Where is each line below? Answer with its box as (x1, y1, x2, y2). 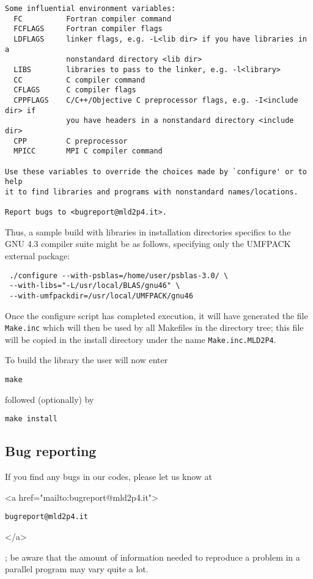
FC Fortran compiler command (13, 14, 172, 23)
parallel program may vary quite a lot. (5, 562, 149, 575)
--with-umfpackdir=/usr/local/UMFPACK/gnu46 (9, 291, 193, 300)
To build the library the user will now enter (5, 353, 168, 366)
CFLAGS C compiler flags (13, 86, 136, 95)
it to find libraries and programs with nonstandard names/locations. (5, 187, 298, 196)
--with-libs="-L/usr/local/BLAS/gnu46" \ (9, 281, 180, 290)
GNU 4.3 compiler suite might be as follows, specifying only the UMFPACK (5, 237, 291, 250)
